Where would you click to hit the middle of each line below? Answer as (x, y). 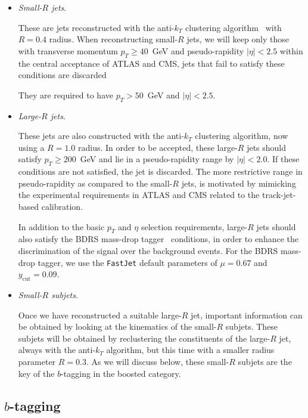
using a (31, 147)
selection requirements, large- (194, 226)
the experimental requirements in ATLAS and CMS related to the (139, 195)
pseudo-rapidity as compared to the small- (95, 183)
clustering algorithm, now (242, 136)
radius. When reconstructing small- (113, 39)
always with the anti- (57, 350)
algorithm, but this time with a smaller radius (190, 350)
